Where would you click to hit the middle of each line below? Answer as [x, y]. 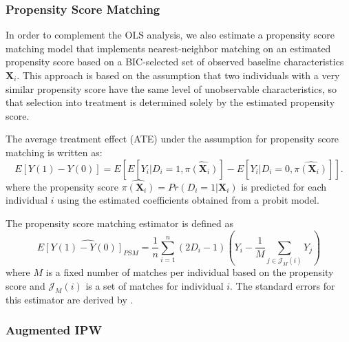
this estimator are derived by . [70, 299]
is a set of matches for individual [155, 285]
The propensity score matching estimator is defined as [120, 223]
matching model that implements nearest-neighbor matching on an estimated [168, 48]
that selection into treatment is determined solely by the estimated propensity [170, 102]
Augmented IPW [54, 330]
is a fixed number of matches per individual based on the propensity [190, 272]
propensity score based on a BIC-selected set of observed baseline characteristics [175, 62]
